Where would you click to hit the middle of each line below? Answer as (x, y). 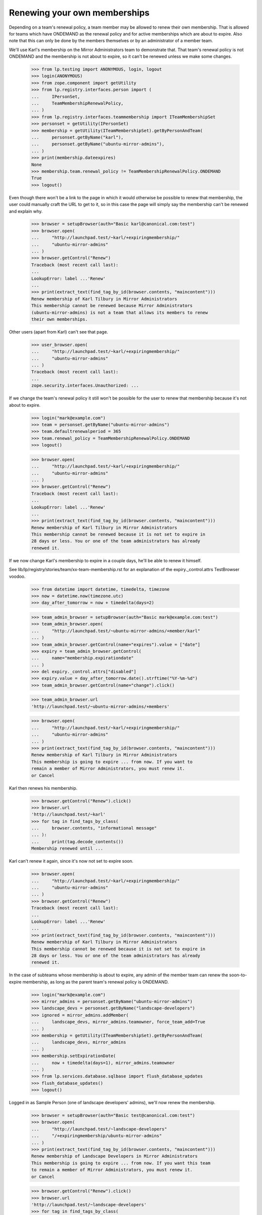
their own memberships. (60, 319)
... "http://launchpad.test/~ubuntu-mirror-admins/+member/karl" (116, 631)
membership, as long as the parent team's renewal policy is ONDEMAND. (96, 982)
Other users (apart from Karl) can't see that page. (59, 332)
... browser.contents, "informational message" (94, 828)
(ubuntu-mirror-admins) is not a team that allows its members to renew (120, 312)
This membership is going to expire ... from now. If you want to (112, 762)
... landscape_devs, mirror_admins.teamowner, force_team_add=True (118, 1022)
